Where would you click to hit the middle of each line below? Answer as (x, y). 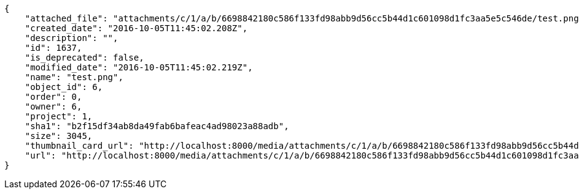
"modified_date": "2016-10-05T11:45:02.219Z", (139, 67)
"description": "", (72, 38)
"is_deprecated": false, (84, 58)
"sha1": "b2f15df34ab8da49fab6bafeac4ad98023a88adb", (157, 126)
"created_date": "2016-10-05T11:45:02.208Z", (136, 28)
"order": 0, (53, 97)
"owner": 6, (53, 106)
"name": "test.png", (74, 77)
